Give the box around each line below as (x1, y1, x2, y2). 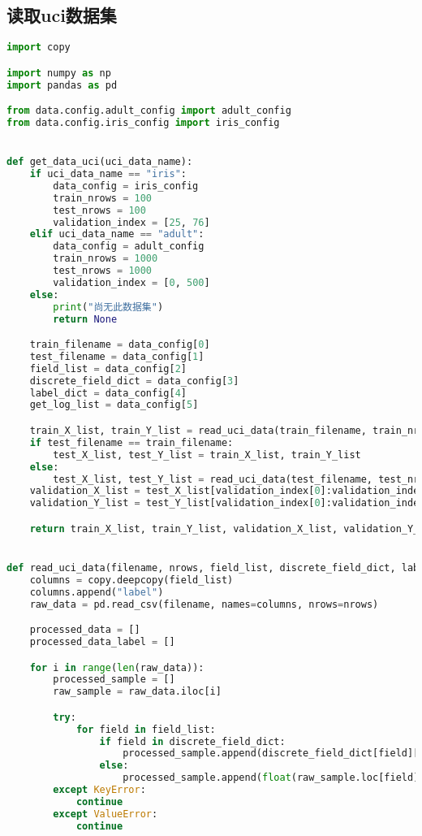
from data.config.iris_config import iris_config (6, 117, 280, 129)
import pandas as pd (6, 79, 118, 91)
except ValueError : (53, 808, 158, 820)
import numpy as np (6, 67, 111, 79)
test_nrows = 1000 (53, 265, 153, 277)
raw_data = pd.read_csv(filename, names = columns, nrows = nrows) (29, 598, 379, 610)
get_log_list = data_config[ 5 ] (29, 399, 199, 411)
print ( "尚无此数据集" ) (53, 301, 164, 313)
